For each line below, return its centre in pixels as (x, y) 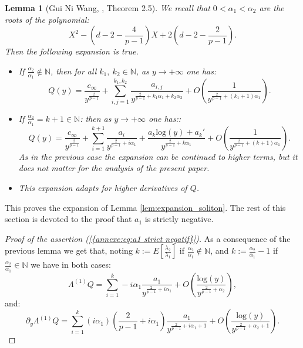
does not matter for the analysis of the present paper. (114, 168)
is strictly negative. (179, 219)
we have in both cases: (71, 265)
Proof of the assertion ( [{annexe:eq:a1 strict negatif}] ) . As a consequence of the (148, 238)
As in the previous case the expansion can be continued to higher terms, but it (158, 156)
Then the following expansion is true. (72, 51)
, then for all (74, 71)
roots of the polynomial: (47, 19)
